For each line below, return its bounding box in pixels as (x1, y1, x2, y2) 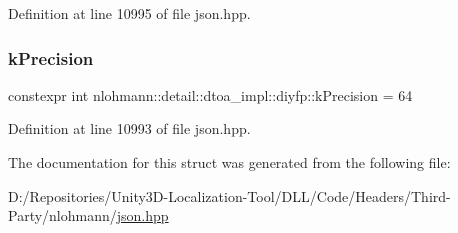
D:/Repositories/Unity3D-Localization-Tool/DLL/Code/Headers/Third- (8, 185, 451, 206)
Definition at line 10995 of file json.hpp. (8, 3, 251, 23)
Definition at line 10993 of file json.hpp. (8, 118, 251, 139)
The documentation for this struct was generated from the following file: (8, 152, 451, 172)
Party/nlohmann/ (8, 205, 117, 226)
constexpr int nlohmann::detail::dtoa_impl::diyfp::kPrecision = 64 (8, 84, 413, 105)
